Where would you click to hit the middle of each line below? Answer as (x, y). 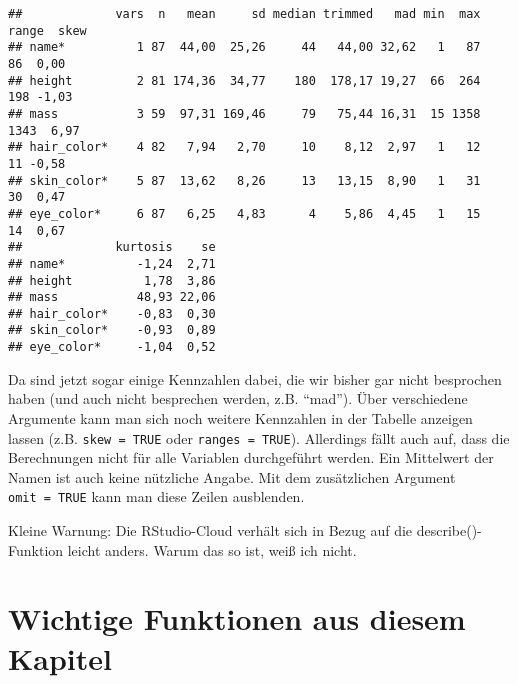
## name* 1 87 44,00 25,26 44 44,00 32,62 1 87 (244, 47)
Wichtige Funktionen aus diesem (237, 618)
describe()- (449, 530)
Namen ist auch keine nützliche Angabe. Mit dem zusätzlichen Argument (232, 476)
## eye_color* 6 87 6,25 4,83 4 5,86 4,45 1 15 (244, 213)
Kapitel (60, 657)
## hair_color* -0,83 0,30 (112, 313)
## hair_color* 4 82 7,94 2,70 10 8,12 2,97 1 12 (244, 147)
